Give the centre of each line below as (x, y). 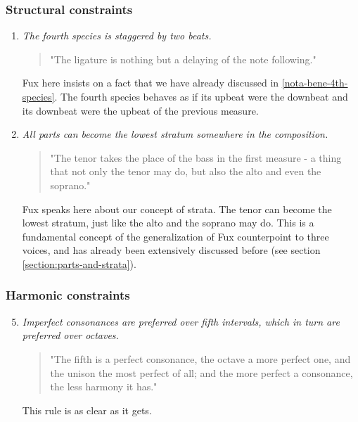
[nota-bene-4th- (315, 83)
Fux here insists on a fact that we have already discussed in (151, 83)
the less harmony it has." (104, 386)
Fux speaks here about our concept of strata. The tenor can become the (177, 209)
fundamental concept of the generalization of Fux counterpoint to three (175, 236)
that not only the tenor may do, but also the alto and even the (186, 171)
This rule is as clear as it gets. (87, 410)
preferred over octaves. (70, 335)
